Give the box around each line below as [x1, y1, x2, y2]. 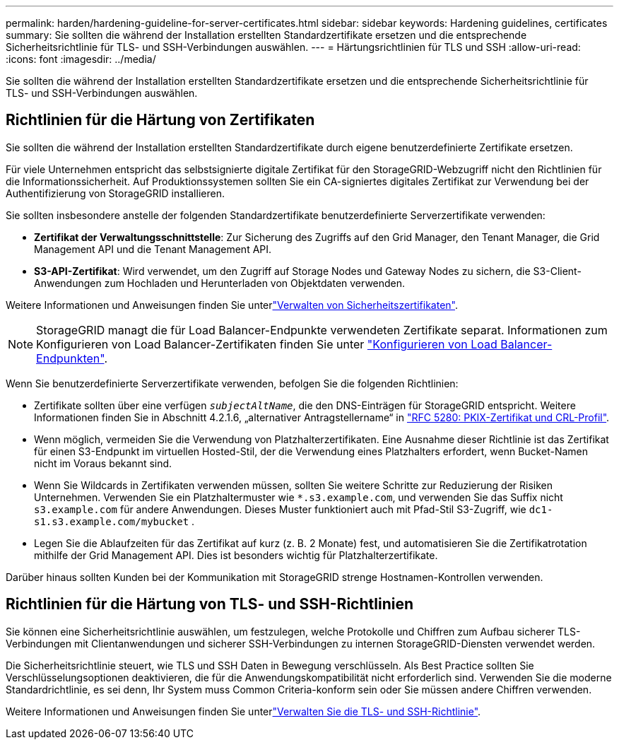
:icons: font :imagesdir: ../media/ [6, 53, 156, 65]
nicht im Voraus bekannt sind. [34, 457, 172, 469]
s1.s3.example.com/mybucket [34, 515, 189, 527]
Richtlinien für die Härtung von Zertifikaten [6, 111, 315, 129]
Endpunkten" [36, 351, 105, 365]
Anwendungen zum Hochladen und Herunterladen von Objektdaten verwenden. [34, 276, 406, 289]
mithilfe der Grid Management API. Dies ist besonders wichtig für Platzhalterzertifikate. [34, 549, 438, 561]
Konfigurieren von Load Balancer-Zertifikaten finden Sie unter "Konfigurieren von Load [36, 336, 497, 351]
